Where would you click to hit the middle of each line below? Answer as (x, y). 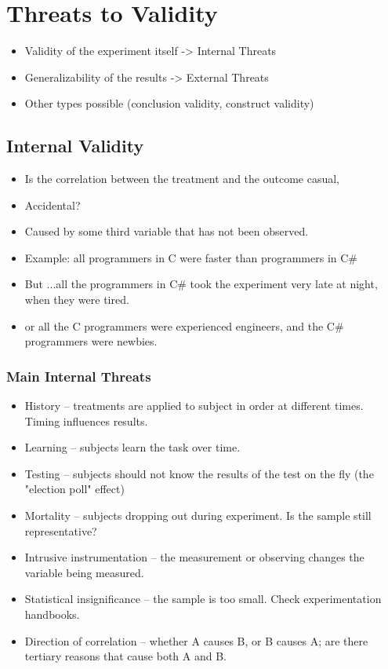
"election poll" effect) (74, 489)
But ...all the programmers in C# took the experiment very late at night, (201, 284)
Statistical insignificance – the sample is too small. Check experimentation (203, 599)
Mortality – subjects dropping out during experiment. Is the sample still (198, 515)
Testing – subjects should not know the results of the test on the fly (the (199, 473)
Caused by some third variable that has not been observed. (167, 231)
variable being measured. (84, 572)
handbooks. (52, 614)
